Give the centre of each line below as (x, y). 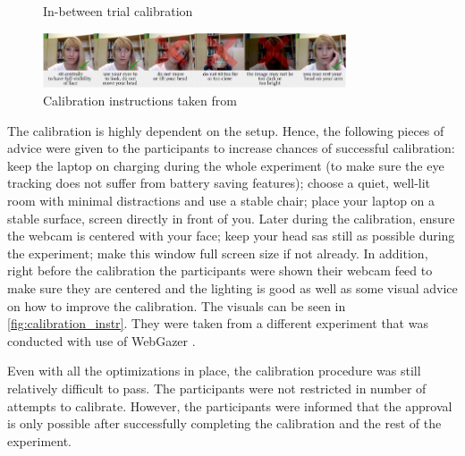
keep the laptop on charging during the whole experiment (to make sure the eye (226, 165)
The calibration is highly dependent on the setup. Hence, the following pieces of (226, 130)
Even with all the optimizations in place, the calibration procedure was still (214, 371)
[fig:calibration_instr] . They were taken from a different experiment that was (218, 323)
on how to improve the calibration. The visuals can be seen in (177, 305)
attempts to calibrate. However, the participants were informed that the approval (230, 405)
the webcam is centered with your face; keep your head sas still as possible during (231, 236)
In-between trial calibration (118, 11)
